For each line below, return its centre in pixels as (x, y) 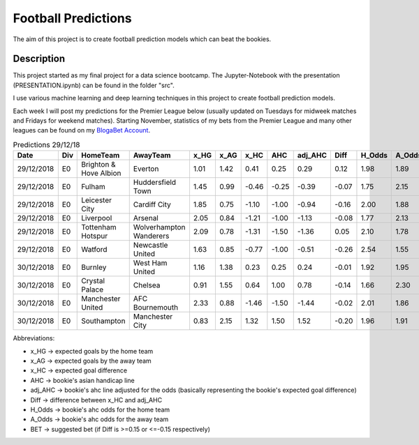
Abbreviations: (34, 338)
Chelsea (147, 285)
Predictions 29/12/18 (46, 144)
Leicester (96, 200)
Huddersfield (155, 183)
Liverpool (97, 218)
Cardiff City (152, 204)
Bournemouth (155, 308)
